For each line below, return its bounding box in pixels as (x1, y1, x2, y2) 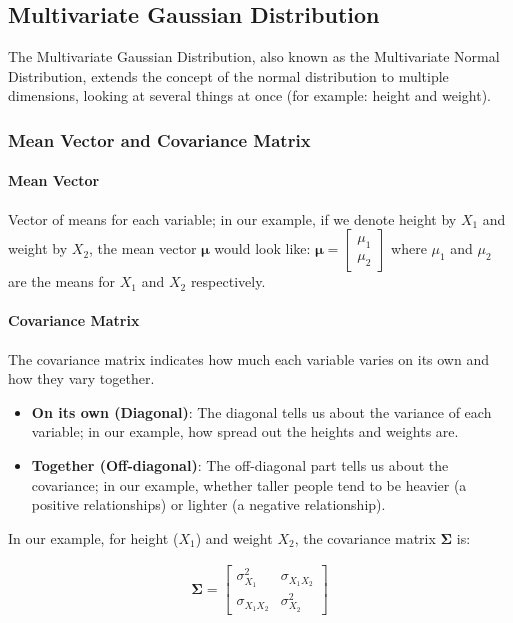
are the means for (8, 271, 116, 292)
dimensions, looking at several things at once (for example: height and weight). (8, 85, 491, 106)
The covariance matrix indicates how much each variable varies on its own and (8, 348, 489, 369)
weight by (8, 238, 68, 259)
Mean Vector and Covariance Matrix (8, 127, 311, 152)
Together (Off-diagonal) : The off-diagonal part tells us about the (31, 454, 449, 475)
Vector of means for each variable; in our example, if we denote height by (8, 208, 457, 229)
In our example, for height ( (8, 527, 179, 548)
